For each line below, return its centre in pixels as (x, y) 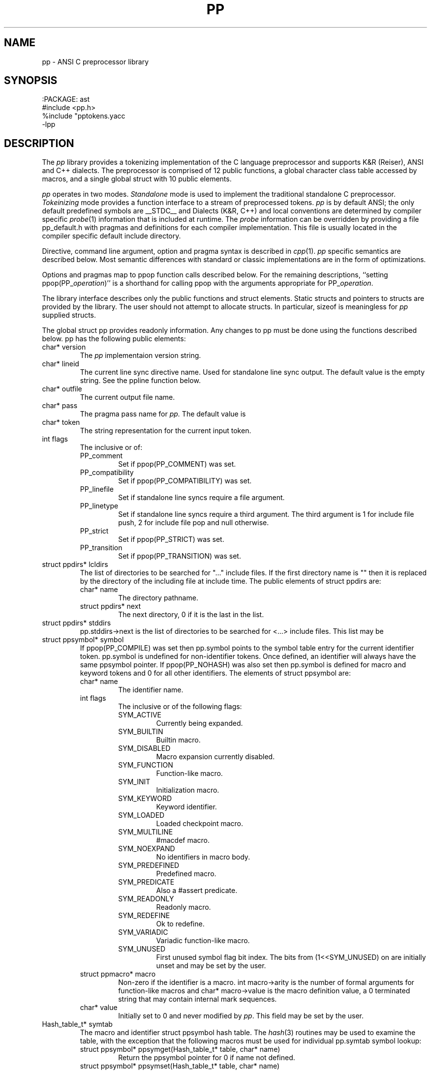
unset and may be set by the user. (211, 966)
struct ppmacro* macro (118, 974)
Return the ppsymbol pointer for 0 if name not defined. (207, 1058)
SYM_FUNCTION (146, 765)
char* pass (60, 406)
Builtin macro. (178, 740)
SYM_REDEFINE (144, 916)
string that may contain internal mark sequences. (198, 999)
